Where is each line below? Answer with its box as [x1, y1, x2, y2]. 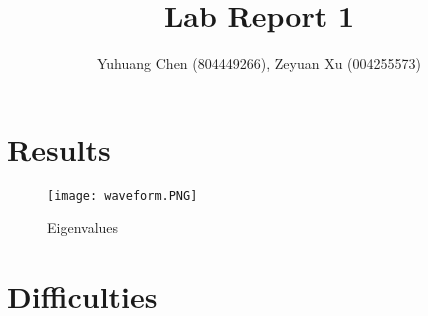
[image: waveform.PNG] [47, 188, 198, 203]
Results [7, 128, 111, 169]
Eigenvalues [47, 217, 119, 238]
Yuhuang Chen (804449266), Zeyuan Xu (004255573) [97, 53, 421, 74]
